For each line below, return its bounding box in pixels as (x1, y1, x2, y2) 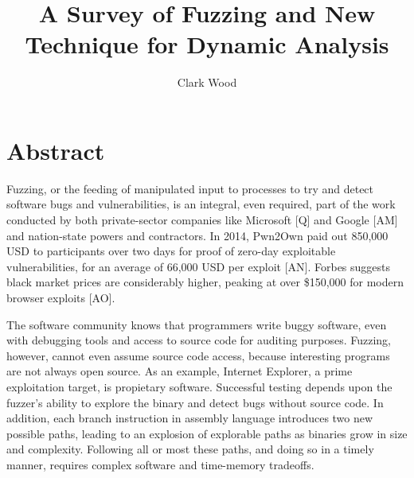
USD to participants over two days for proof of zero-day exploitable (6, 243, 336, 259)
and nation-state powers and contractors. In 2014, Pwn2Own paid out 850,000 (6, 227, 389, 243)
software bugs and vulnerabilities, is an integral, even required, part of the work (6, 196, 396, 212)
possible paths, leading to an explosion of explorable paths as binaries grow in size (6, 425, 408, 441)
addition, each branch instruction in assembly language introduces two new (6, 410, 373, 426)
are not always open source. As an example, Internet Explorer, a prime (6, 363, 353, 379)
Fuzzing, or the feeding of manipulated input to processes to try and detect (6, 180, 374, 196)
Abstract (6, 134, 105, 166)
